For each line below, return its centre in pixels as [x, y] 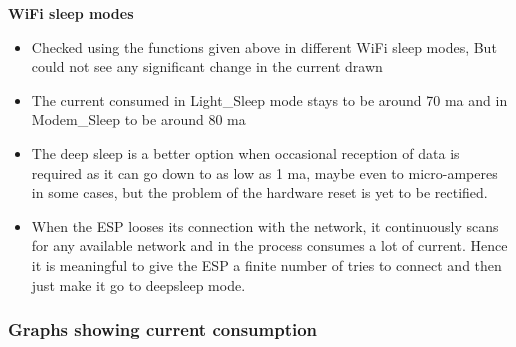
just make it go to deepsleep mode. [138, 284]
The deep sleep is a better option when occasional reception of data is [245, 152]
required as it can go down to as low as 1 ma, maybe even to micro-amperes [264, 172]
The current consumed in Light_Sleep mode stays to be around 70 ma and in [269, 99]
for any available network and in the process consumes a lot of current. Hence [269, 245]
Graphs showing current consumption [163, 329]
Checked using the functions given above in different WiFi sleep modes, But [264, 46]
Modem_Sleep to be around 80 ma [138, 119]
